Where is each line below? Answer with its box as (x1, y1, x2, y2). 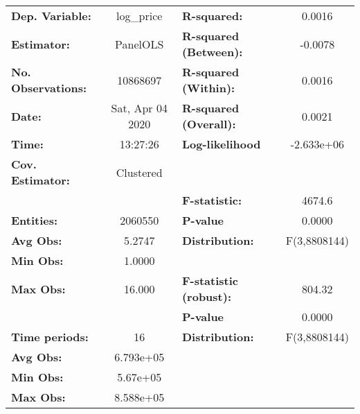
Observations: (11, 80, 87, 96)
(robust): (181, 288, 232, 304)
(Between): (181, 44, 243, 60)
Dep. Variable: (11, 8, 91, 24)
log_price (116, 8, 163, 24)
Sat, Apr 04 (111, 100, 168, 116)
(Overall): (181, 116, 236, 132)
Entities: (11, 212, 58, 228)
